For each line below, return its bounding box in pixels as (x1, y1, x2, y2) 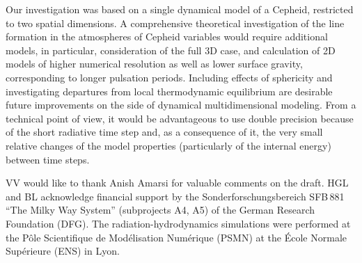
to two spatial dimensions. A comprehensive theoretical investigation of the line (6, 15, 345, 30)
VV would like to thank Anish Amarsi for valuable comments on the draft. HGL (6, 175, 349, 190)
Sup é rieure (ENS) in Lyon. (6, 244, 120, 258)
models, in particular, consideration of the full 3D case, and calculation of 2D (6, 42, 336, 57)
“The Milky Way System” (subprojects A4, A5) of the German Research (6, 202, 315, 217)
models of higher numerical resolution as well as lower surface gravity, (6, 56, 303, 71)
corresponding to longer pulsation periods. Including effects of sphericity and (6, 70, 333, 84)
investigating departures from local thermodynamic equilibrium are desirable (6, 83, 333, 98)
